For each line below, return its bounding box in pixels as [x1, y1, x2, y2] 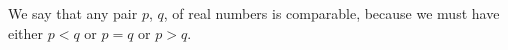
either [8, 22, 44, 43]
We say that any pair [8, 3, 138, 23]
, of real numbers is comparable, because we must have [163, 3, 500, 23]
